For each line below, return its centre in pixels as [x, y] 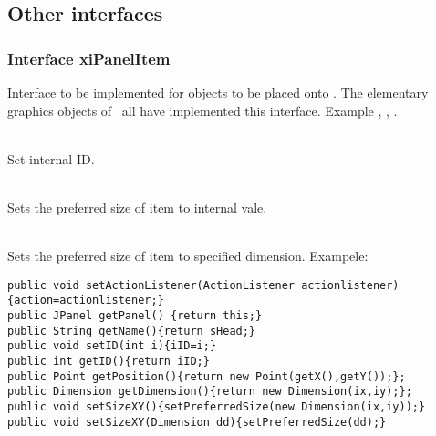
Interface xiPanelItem [89, 58]
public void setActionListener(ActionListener [151, 285]
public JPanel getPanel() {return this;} [135, 316]
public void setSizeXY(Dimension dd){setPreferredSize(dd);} [197, 422]
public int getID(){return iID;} [109, 362]
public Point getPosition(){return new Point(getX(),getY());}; [207, 376]
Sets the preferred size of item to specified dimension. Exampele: [188, 256]
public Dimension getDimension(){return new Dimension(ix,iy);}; [210, 392]
